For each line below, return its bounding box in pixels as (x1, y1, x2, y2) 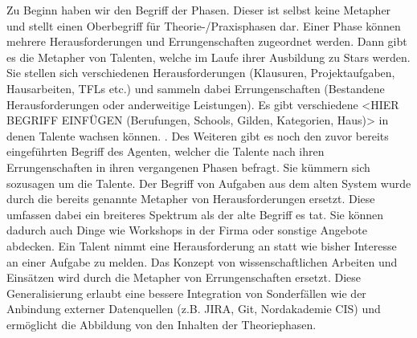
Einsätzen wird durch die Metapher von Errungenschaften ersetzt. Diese (6, 269, 361, 286)
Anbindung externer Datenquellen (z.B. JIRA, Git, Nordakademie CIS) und (6, 300, 381, 317)
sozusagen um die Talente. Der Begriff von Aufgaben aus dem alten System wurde (6, 174, 411, 191)
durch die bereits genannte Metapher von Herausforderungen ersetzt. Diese (6, 190, 375, 207)
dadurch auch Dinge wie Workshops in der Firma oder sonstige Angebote (6, 222, 367, 238)
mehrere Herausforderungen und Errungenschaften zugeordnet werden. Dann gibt (6, 33, 407, 50)
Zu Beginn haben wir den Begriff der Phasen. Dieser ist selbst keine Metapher (6, 2, 391, 18)
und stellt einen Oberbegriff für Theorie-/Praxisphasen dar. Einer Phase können (6, 17, 401, 34)
